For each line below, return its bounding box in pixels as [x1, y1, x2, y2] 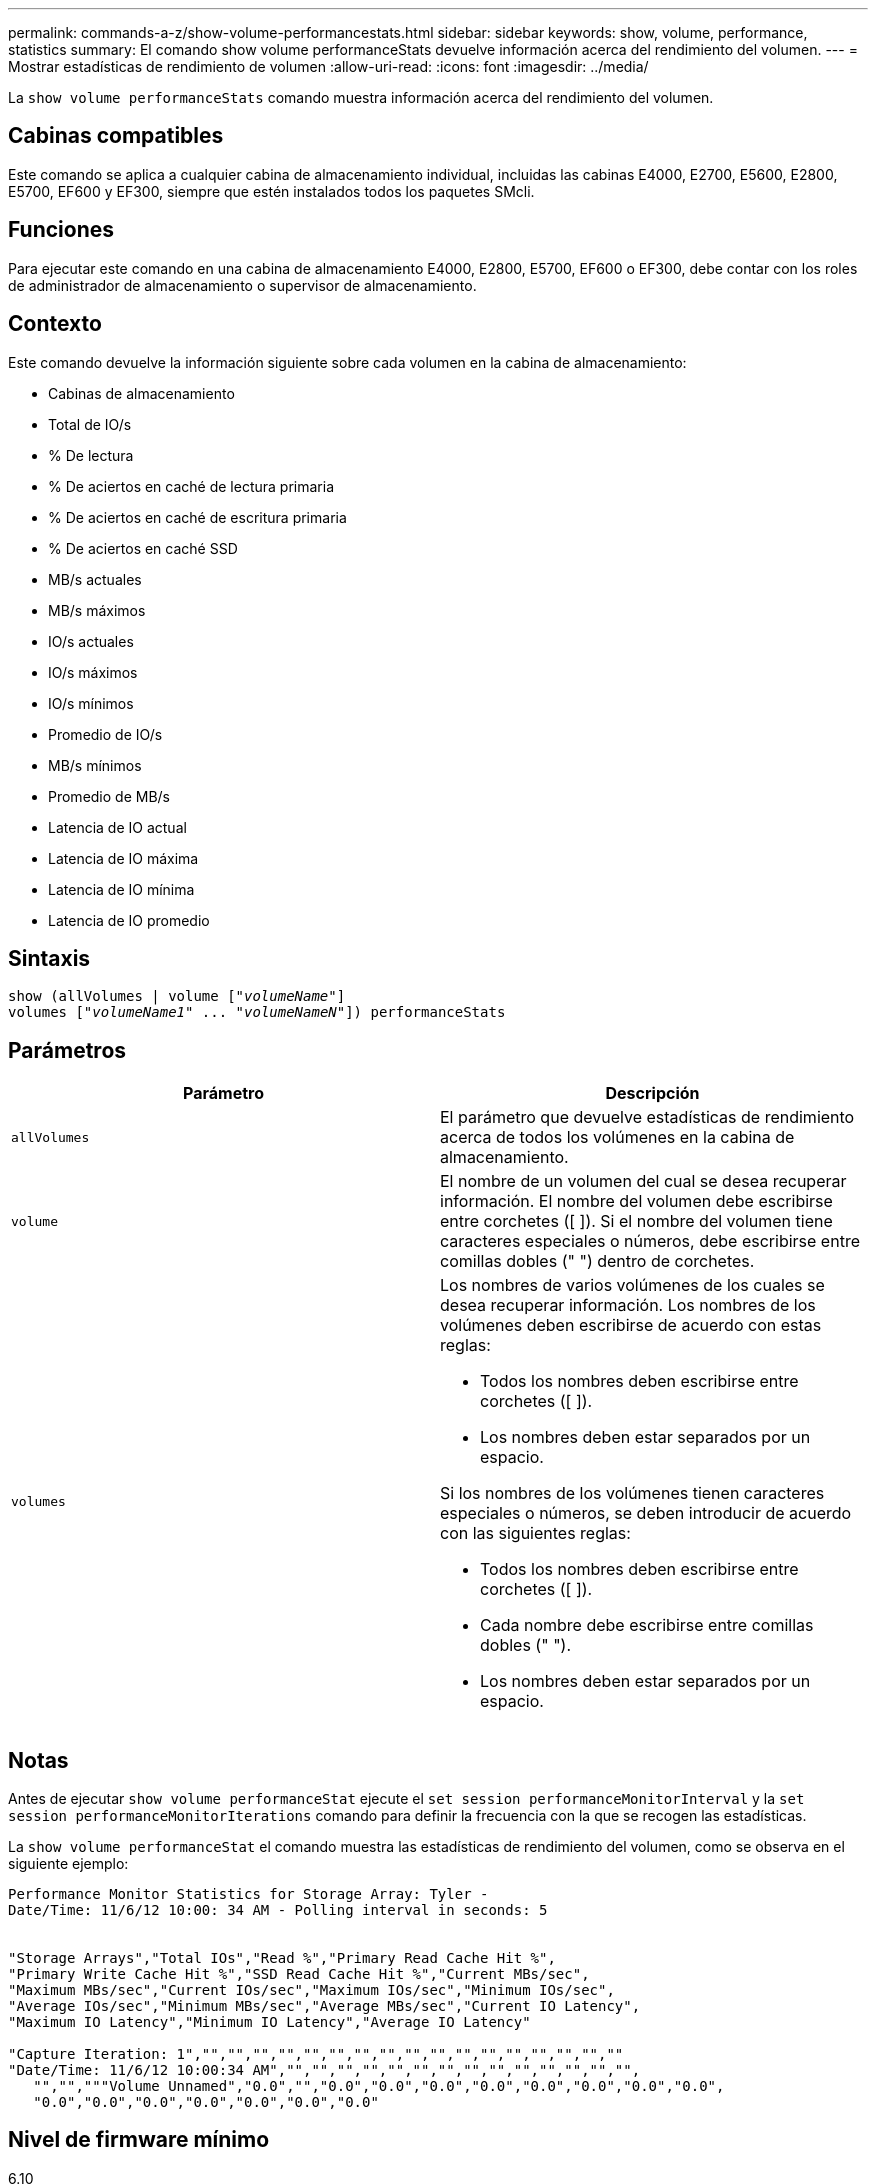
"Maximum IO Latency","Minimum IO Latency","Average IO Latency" [8, 2014, 531, 2031]
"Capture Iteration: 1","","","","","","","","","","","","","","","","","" [8, 2046, 624, 2063]
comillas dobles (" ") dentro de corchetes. [440, 1251, 755, 1272]
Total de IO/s [48, 415, 132, 433]
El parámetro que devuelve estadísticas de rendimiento [440, 1107, 855, 1128]
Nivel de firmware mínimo [8, 2127, 270, 2153]
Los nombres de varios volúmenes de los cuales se [440, 1275, 825, 1296]
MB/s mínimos [48, 756, 142, 774]
